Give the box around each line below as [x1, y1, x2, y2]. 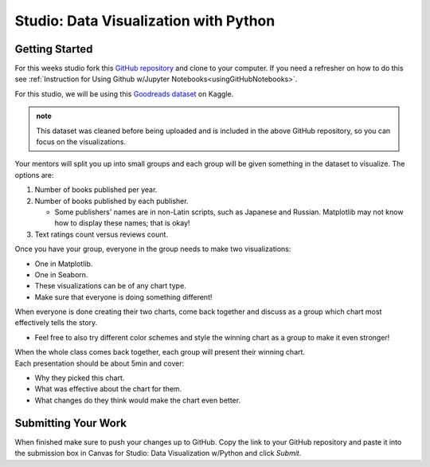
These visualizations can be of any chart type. [34, 281, 186, 291]
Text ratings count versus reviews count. [34, 230, 169, 239]
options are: [14, 170, 55, 179]
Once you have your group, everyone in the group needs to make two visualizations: [14, 244, 291, 254]
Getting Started [14, 42, 93, 56]
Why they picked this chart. [34, 373, 125, 383]
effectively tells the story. [14, 318, 98, 328]
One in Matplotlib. [34, 259, 93, 269]
